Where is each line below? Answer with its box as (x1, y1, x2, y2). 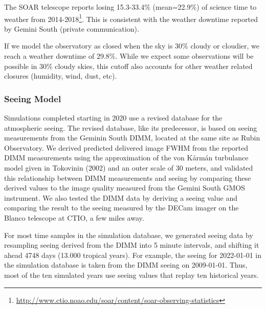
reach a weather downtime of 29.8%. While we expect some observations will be (4, 51, 254, 61)
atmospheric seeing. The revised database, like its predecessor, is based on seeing (4, 122, 257, 133)
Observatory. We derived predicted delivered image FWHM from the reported (4, 142, 248, 153)
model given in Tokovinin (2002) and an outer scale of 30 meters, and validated (4, 162, 253, 173)
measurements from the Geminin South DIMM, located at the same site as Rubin (4, 132, 260, 143)
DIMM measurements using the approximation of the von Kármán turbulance (4, 152, 249, 163)
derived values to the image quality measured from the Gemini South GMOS (4, 182, 246, 193)
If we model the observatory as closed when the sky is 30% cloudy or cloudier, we (4, 40, 260, 51)
